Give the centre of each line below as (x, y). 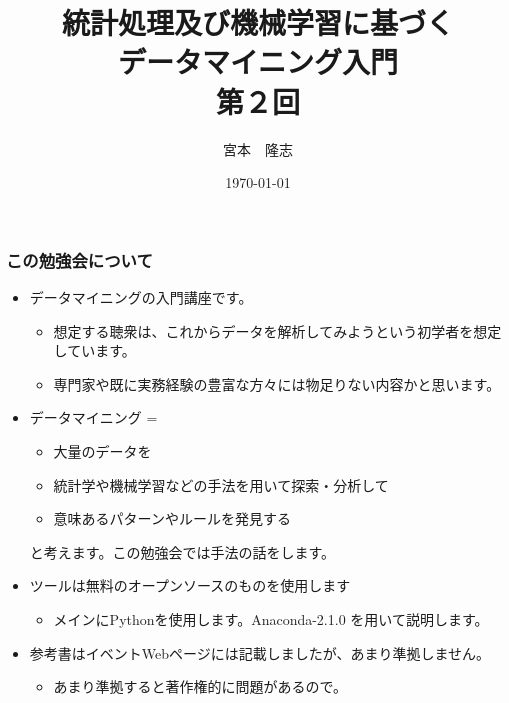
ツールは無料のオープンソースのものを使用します (190, 585)
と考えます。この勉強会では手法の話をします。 (182, 551)
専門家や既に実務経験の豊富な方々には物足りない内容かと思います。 (277, 383)
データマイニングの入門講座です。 (141, 296)
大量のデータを (102, 450)
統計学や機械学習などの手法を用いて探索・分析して (221, 484)
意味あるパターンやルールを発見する (172, 518)
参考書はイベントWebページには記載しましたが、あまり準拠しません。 (260, 652)
